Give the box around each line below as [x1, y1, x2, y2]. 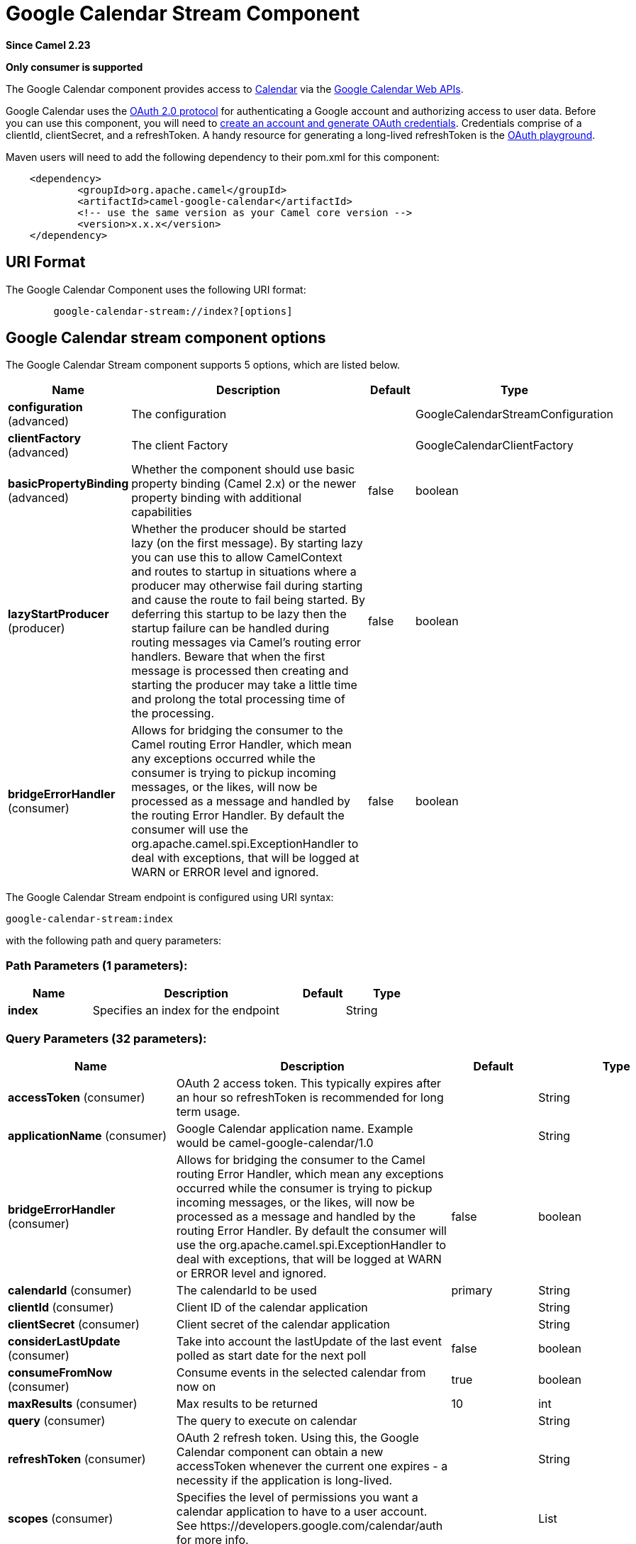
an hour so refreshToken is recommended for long [176, 1090, 444, 1104]
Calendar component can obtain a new [176, 1444, 384, 1459]
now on [176, 1379, 216, 1394]
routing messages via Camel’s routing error [131, 635, 362, 650]
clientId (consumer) [8, 1299, 114, 1314]
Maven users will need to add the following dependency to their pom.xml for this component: [6, 150, 440, 163]
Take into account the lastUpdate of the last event [176, 1333, 442, 1348]
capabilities [131, 505, 192, 520]
